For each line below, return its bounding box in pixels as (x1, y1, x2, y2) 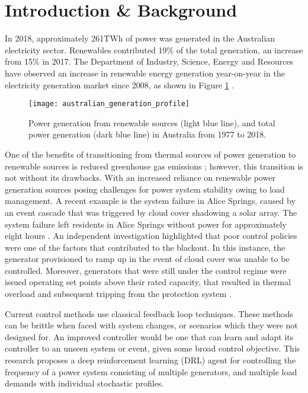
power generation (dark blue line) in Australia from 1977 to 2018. (28, 128, 267, 140)
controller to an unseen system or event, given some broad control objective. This (5, 342, 300, 354)
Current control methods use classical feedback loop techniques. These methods (5, 307, 293, 319)
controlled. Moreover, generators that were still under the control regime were (5, 264, 287, 276)
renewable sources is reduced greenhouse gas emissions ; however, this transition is (5, 159, 303, 172)
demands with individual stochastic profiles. (5, 377, 164, 389)
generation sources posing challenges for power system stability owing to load (5, 183, 285, 195)
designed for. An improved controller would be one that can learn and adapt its (5, 330, 294, 343)
